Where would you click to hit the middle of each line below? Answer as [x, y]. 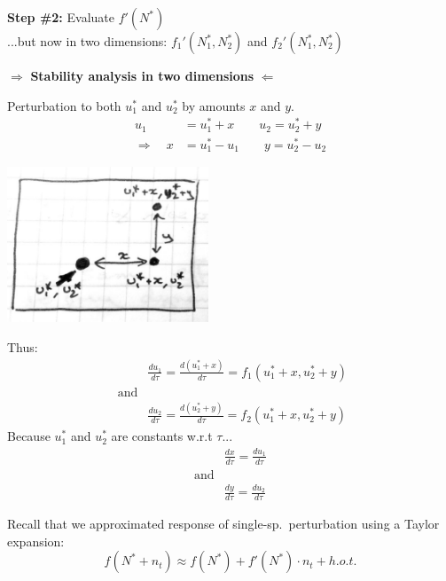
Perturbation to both [64, 105]
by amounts [214, 105]
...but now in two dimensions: [87, 41]
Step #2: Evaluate [61, 17]
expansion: [36, 541]
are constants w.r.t [162, 436]
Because [29, 436]
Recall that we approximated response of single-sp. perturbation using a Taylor [223, 524]
